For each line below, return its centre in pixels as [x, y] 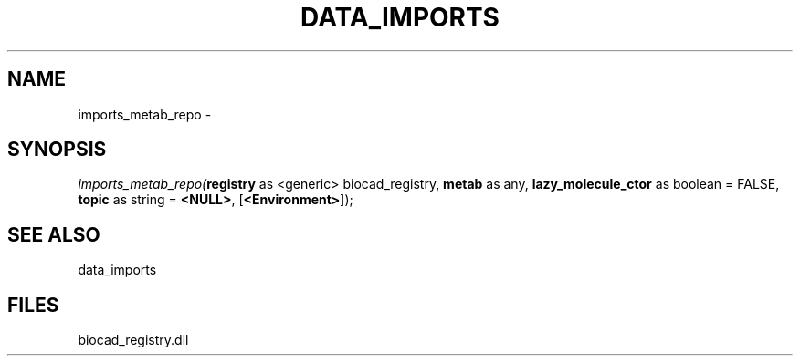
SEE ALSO [54, 234]
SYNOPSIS [57, 150]
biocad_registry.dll [133, 340]
